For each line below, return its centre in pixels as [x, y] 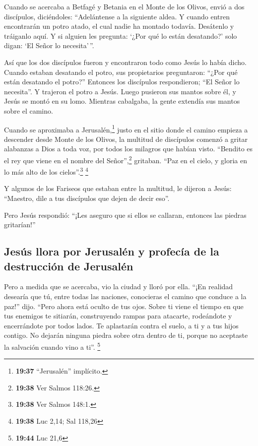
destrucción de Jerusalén [69, 266]
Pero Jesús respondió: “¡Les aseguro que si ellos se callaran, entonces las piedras [125, 215]
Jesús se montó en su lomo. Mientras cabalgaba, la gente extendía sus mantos [122, 101]
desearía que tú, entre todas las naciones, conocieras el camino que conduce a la [125, 296]
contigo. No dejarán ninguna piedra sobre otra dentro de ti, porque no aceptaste [126, 335]
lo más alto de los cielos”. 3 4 [46, 171]
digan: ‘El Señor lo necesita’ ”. [49, 45]
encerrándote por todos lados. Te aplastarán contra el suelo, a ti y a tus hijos [121, 325]
